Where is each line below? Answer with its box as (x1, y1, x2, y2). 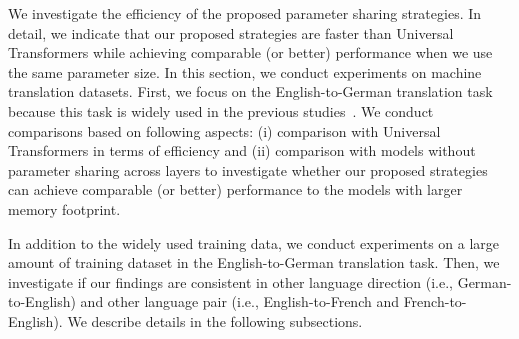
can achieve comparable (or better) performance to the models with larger (8, 179, 463, 200)
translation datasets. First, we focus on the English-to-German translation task (8, 81, 493, 102)
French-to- (403, 291, 467, 312)
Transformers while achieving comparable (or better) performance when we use (8, 42, 493, 63)
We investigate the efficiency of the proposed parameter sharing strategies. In (8, 3, 482, 23)
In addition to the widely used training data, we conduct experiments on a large (8, 232, 500, 253)
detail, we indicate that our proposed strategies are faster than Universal (8, 22, 454, 43)
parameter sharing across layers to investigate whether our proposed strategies (8, 159, 488, 180)
